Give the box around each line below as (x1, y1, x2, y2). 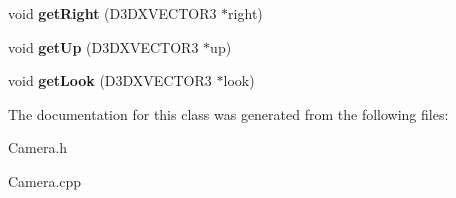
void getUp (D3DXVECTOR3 (8, 36, 199, 57)
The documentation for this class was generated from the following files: (8, 103, 449, 124)
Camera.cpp (8, 170, 82, 191)
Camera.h (8, 137, 68, 158)
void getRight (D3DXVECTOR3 (8, 3, 217, 23)
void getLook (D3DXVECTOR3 (8, 70, 212, 91)
